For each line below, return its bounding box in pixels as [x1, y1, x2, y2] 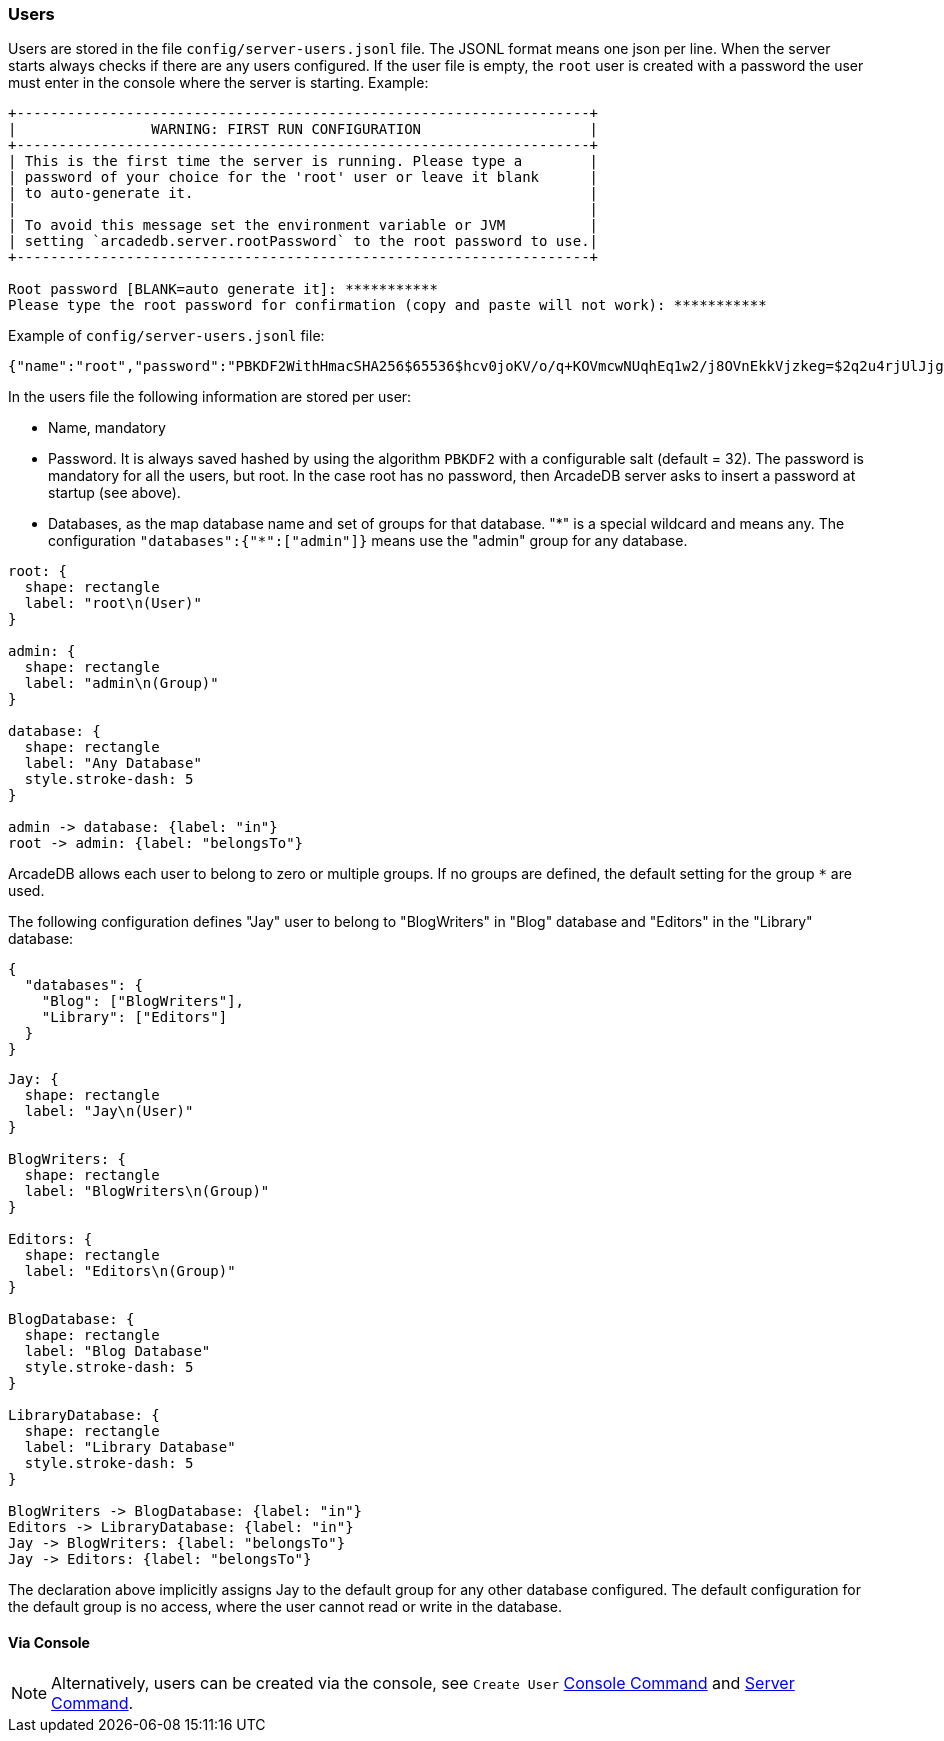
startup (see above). [48, 484, 181, 502]
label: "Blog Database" [24, 1343, 211, 1360]
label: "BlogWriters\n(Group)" [24, 1183, 270, 1200]
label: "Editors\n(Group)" [24, 1263, 236, 1280]
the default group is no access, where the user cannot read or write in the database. [8, 1598, 563, 1616]
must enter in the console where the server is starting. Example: [8, 74, 429, 92]
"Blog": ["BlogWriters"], [41, 993, 245, 1010]
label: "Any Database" [24, 755, 202, 772]
